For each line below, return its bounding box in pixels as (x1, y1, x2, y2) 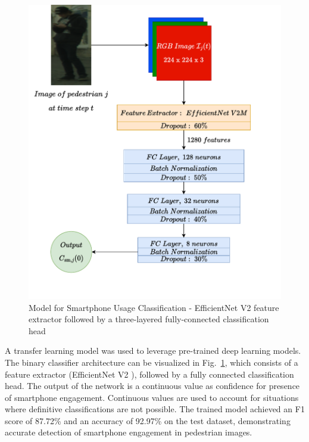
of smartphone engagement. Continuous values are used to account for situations (5, 391, 299, 403)
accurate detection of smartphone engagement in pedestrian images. (5, 426, 252, 438)
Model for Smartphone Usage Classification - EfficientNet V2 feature (29, 301, 279, 313)
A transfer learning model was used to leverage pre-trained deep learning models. (5, 344, 301, 357)
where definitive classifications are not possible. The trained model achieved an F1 (5, 403, 305, 415)
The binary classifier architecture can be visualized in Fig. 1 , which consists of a (5, 356, 298, 368)
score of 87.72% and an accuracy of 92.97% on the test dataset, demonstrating (5, 414, 291, 427)
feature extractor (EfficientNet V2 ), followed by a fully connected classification (5, 368, 294, 380)
